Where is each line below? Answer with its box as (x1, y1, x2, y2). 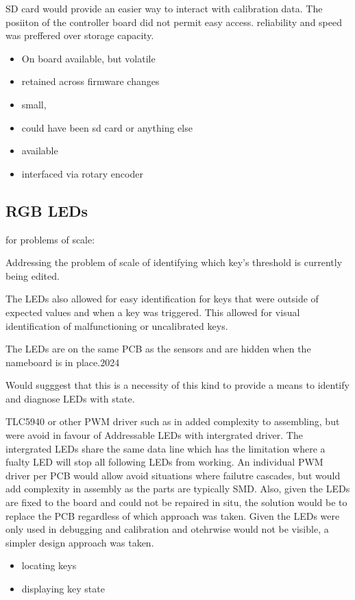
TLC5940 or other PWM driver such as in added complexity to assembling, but (5, 414, 340, 429)
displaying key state (21, 581, 105, 596)
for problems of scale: (5, 232, 95, 246)
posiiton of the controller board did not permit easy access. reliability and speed (5, 14, 342, 29)
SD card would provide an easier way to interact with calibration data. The (5, 1, 323, 15)
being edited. (5, 268, 60, 283)
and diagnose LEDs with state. (5, 391, 135, 405)
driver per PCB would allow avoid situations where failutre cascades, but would (5, 468, 341, 482)
